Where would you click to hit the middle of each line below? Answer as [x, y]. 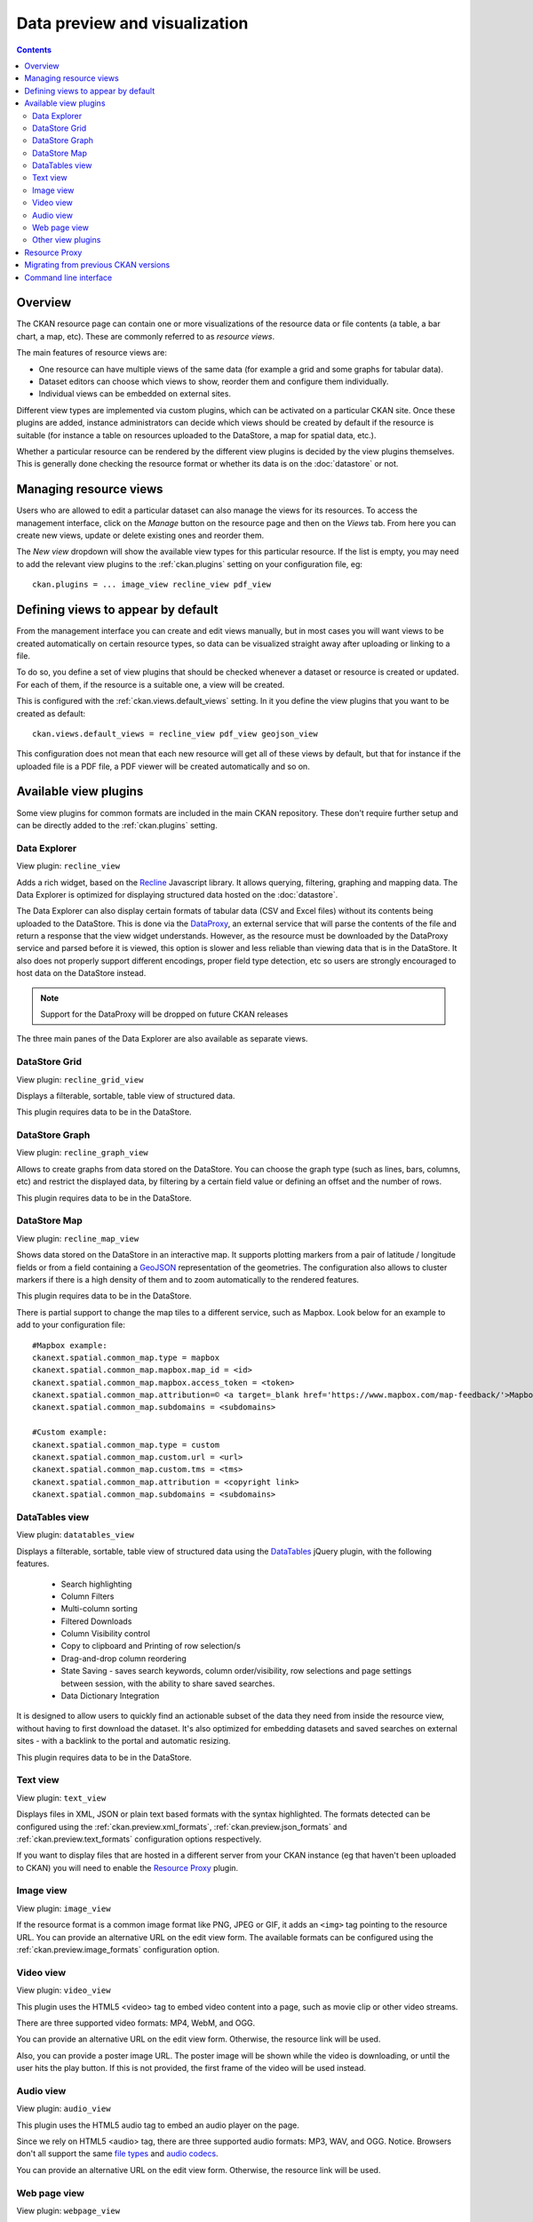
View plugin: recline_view [68, 866]
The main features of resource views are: [92, 353]
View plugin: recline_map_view [78, 1238]
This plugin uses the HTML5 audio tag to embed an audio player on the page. [158, 2125]
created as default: [51, 713]
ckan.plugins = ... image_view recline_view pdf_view [151, 585]
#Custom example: [70, 1432]
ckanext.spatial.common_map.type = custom [126, 1445]
